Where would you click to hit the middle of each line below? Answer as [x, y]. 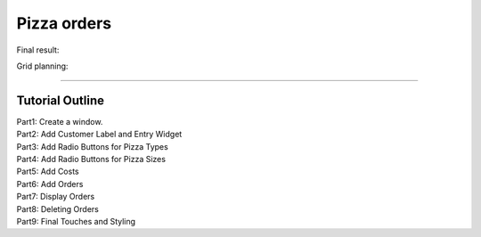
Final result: [38, 50]
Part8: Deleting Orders [58, 208]
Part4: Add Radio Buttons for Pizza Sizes [91, 159]
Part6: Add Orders [50, 184]
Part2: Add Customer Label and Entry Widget [99, 135]
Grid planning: [42, 66]
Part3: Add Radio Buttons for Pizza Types [92, 146]
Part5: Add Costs [48, 172]
